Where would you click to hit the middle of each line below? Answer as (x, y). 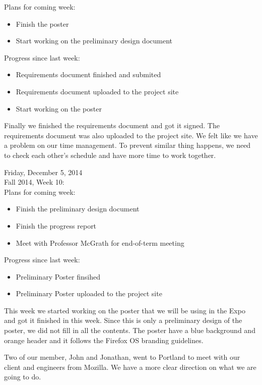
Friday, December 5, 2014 (43, 172)
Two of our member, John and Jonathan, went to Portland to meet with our (122, 357)
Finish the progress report (56, 225)
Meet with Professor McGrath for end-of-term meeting (100, 242)
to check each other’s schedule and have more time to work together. (110, 155)
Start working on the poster (59, 108)
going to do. (23, 377)
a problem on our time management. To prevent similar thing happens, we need (127, 145)
